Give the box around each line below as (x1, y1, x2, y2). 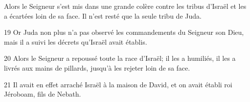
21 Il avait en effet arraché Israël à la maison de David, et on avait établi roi (4, 79, 232, 89)
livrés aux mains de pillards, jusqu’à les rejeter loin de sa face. (4, 62, 190, 73)
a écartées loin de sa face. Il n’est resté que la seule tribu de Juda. (4, 10, 202, 21)
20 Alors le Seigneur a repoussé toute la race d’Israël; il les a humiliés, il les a (4, 53, 236, 63)
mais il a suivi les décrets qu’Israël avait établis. (4, 36, 147, 47)
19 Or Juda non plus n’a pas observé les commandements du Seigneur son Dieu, (4, 27, 244, 37)
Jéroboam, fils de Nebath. (4, 89, 81, 99)
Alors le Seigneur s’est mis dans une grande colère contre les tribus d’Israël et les (4, 1, 247, 11)
